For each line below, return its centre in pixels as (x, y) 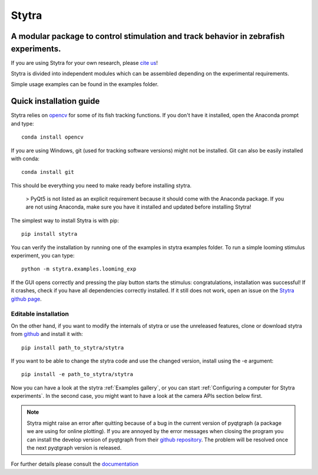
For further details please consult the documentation (74, 464)
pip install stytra (49, 234)
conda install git (48, 172)
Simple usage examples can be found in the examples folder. (85, 84)
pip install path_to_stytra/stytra (73, 347)
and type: (23, 123)
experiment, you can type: (43, 256)
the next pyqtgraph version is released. (74, 448)
